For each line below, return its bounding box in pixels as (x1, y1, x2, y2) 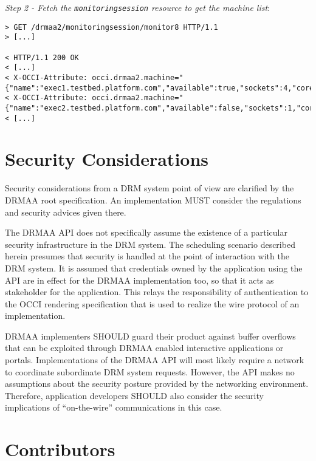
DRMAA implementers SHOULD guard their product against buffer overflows (5, 329, 296, 342)
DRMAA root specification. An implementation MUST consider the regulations (5, 193, 301, 206)
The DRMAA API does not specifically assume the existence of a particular (5, 226, 287, 239)
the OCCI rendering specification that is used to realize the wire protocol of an (5, 297, 300, 310)
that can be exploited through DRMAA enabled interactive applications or (5, 341, 284, 354)
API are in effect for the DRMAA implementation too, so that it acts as (5, 273, 274, 286)
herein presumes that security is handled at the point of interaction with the (5, 250, 289, 262)
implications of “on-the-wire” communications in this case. (5, 401, 222, 414)
